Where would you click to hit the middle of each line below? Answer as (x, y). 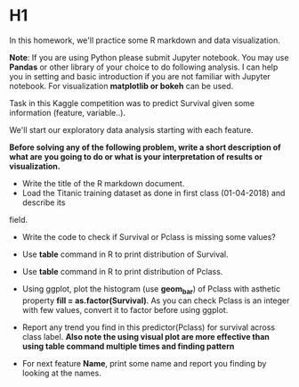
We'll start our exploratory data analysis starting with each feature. (131, 129)
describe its (44, 202)
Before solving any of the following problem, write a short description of (145, 147)
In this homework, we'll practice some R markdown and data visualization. (145, 40)
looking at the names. (62, 373)
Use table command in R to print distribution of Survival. (125, 254)
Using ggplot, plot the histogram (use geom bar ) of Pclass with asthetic (151, 289)
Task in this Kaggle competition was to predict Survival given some (132, 103)
